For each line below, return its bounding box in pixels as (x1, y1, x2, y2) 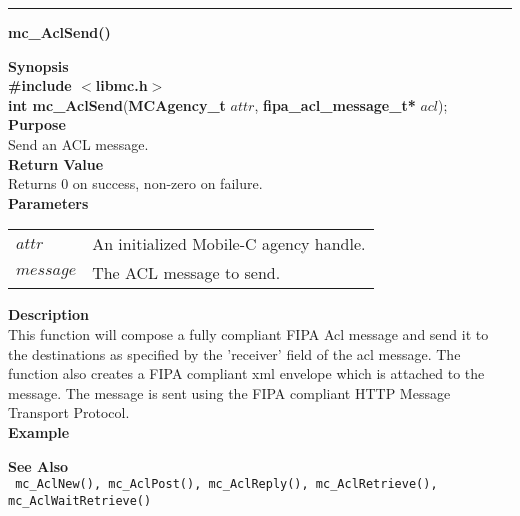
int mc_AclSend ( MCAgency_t (8, 94, 226, 115)
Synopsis (8, 55, 69, 76)
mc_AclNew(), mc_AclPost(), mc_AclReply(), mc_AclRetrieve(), (15, 477, 438, 492)
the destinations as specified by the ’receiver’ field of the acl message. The (8, 343, 461, 364)
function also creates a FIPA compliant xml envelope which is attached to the (8, 363, 485, 384)
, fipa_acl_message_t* (254, 94, 416, 115)
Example (8, 421, 70, 442)
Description (8, 304, 90, 325)
